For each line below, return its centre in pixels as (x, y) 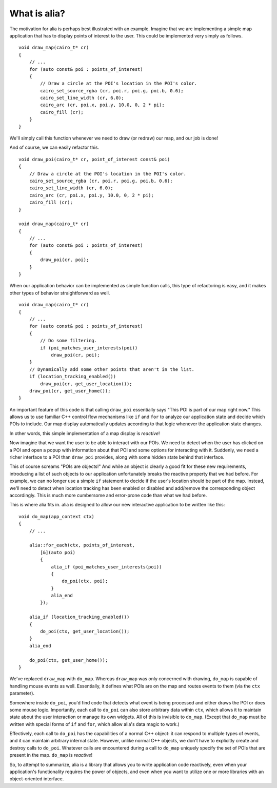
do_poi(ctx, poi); (85, 581)
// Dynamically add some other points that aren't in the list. (112, 369)
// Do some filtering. (69, 341)
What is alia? (37, 13)
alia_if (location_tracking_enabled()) (79, 617)
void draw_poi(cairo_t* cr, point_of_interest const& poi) (94, 159)
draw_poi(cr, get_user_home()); (70, 391)
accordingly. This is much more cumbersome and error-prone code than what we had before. (108, 495)
